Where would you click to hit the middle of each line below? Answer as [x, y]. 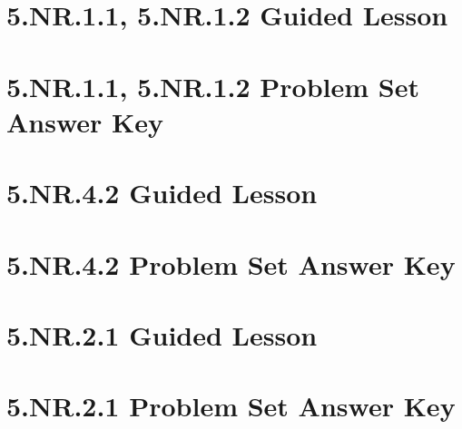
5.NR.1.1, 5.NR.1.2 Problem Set [213, 86]
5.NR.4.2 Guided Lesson [162, 193]
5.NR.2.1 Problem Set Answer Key [231, 406]
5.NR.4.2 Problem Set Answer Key [231, 263]
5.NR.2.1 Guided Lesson [162, 334]
